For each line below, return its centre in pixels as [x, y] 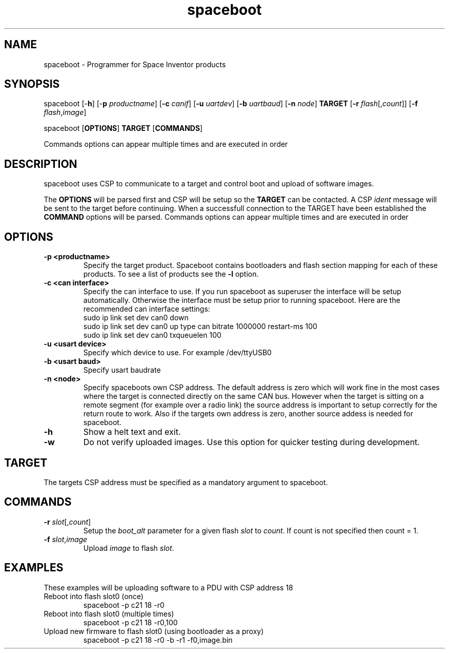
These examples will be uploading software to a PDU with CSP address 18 [168, 587]
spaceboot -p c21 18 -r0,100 [130, 622]
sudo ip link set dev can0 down [136, 318]
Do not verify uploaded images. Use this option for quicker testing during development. [251, 442]
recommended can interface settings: [147, 309]
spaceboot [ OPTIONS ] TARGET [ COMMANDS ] [123, 128]
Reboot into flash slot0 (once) [94, 596]
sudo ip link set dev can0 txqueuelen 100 [152, 335]
